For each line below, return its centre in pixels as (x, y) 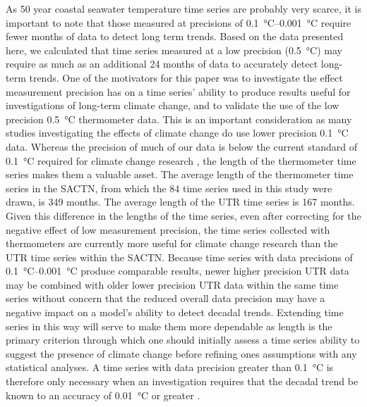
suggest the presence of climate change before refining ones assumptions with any (181, 353)
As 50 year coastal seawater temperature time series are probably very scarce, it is (184, 8)
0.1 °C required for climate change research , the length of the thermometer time (181, 160)
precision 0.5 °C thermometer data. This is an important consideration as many (179, 119)
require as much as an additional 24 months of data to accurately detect (162, 64)
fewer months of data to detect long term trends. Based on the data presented (175, 36)
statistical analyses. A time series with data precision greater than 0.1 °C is (170, 367)
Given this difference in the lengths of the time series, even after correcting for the (183, 215)
